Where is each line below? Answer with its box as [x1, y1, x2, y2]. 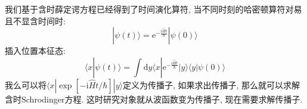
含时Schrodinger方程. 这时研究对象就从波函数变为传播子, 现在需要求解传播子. [5, 92, 303, 105]
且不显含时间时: [5, 14, 66, 27]
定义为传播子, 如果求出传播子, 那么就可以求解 [122, 78, 300, 91]
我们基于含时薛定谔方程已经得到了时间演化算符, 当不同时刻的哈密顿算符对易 [5, 3, 302, 15]
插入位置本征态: [5, 44, 66, 57]
